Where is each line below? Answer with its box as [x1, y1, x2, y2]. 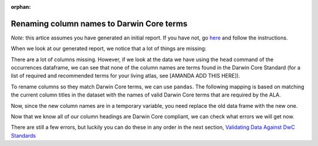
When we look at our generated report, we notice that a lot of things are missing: [11, 45, 207, 52]
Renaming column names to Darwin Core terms [11, 18, 188, 29]
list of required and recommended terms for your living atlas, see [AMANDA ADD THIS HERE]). [11, 72, 241, 79]
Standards [11, 132, 37, 139]
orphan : [11, 4, 31, 10]
